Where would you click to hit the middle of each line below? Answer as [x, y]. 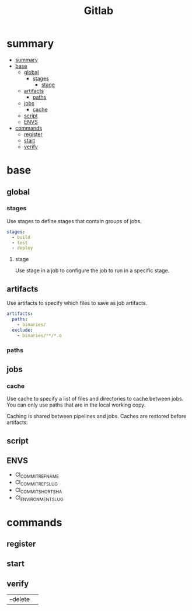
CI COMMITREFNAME [37, 475]
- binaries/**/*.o [39, 335]
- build [21, 237]
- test [20, 243]
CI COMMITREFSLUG [36, 483]
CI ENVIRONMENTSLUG [39, 498]
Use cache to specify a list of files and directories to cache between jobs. [95, 399]
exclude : [22, 330]
